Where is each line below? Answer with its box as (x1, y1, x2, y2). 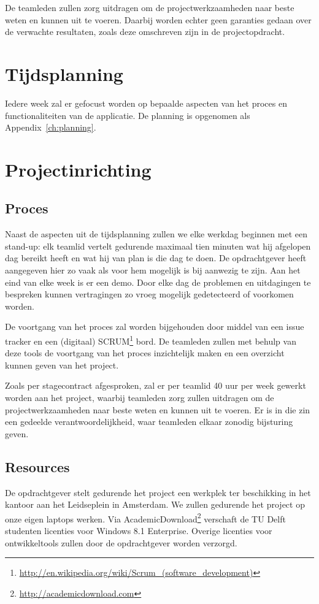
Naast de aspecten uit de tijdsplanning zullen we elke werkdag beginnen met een (5, 227, 307, 240)
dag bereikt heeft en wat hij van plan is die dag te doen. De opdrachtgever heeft (5, 251, 307, 264)
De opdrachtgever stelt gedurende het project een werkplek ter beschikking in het (5, 486, 311, 499)
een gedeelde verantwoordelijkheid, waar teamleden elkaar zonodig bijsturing (5, 415, 293, 428)
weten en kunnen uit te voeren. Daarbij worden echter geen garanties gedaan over (5, 13, 312, 26)
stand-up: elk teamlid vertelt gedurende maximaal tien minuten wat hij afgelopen (5, 239, 311, 252)
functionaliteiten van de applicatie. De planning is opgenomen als (5, 109, 250, 121)
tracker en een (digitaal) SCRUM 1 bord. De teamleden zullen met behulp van (5, 333, 296, 347)
